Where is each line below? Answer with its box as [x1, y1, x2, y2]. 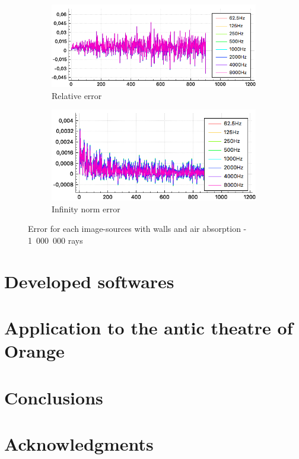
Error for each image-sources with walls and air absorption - [28, 222, 247, 235]
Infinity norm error [52, 202, 120, 215]
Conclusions [4, 385, 103, 409]
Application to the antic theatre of [4, 315, 293, 340]
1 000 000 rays [28, 234, 83, 246]
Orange [4, 339, 65, 363]
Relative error [52, 89, 102, 101]
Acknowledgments [4, 432, 154, 456]
